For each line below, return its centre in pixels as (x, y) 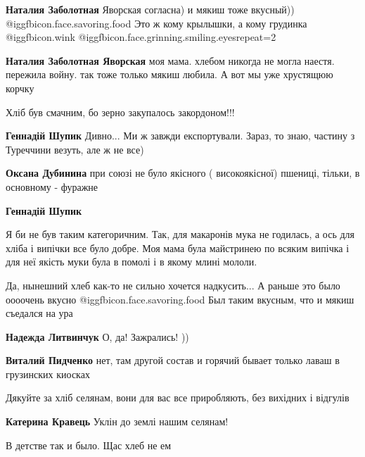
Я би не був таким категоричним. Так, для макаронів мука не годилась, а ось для (180, 234)
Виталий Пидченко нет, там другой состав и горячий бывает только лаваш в (173, 360)
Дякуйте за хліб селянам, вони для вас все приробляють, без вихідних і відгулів (178, 397)
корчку (20, 88)
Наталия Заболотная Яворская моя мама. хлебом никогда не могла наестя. (170, 60)
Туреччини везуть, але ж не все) (75, 149)
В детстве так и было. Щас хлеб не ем (89, 445)
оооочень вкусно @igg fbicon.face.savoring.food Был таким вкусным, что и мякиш (180, 299)
